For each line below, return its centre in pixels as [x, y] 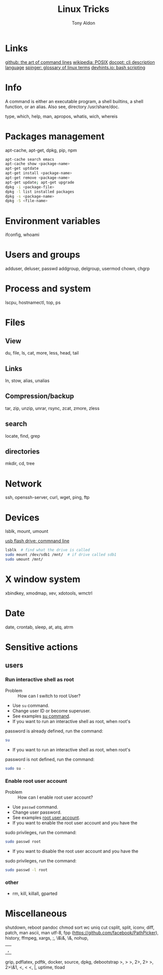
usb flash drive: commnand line [37, 541]
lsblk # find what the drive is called [48, 550]
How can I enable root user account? [55, 797]
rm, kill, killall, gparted [35, 893]
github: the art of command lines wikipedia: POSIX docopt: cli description [80, 62]
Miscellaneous [36, 914]
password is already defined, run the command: [54, 731]
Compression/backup [40, 396]
